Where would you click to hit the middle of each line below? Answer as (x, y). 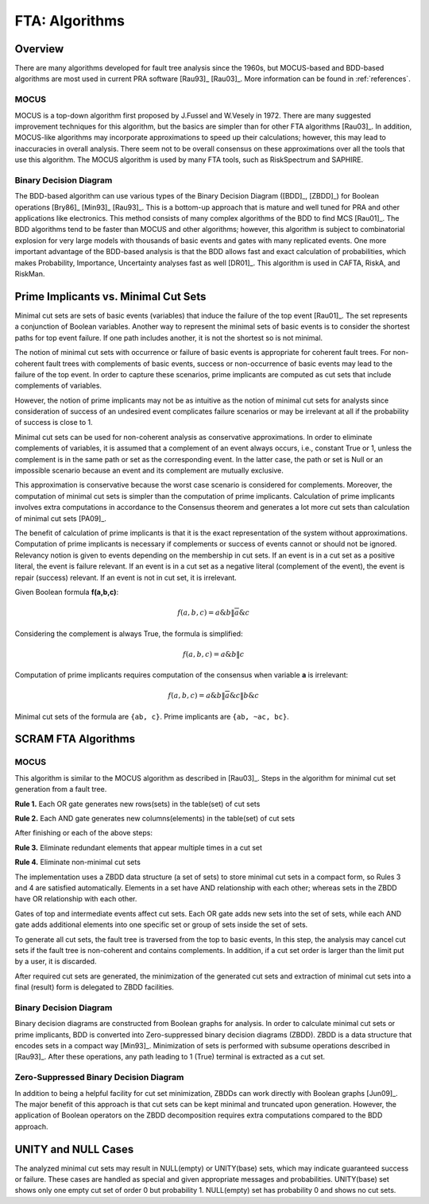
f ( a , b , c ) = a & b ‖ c (214, 654)
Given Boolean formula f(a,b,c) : (67, 592)
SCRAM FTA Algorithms (75, 739)
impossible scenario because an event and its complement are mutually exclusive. (149, 471)
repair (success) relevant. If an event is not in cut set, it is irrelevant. (126, 577)
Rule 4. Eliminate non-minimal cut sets (77, 862)
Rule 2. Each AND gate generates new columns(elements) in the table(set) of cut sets (155, 818)
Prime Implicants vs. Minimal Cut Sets (110, 297)
